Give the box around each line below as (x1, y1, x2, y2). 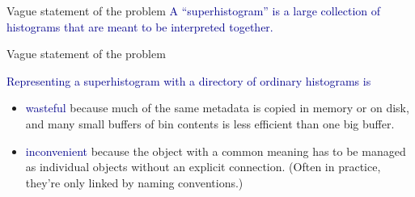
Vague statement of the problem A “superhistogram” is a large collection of (6, 2, 381, 19)
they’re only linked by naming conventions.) (25, 174, 243, 191)
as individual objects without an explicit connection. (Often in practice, (25, 158, 381, 175)
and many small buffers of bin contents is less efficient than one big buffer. (25, 115, 395, 132)
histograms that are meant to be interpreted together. (6, 18, 273, 35)
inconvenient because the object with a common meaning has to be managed (25, 142, 406, 159)
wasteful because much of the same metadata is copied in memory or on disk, (25, 99, 409, 116)
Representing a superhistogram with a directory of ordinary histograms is (6, 72, 371, 89)
